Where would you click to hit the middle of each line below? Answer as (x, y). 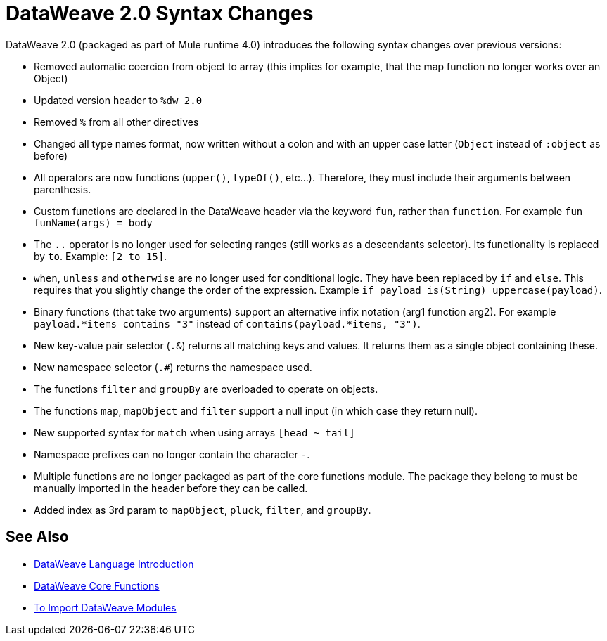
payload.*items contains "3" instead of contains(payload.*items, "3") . (227, 323)
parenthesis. (63, 189)
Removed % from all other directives (116, 122)
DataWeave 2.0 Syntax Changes (160, 13)
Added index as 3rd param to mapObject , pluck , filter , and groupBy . (203, 510)
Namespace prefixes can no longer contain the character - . (172, 454)
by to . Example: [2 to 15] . (101, 256)
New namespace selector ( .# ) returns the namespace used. (173, 367)
